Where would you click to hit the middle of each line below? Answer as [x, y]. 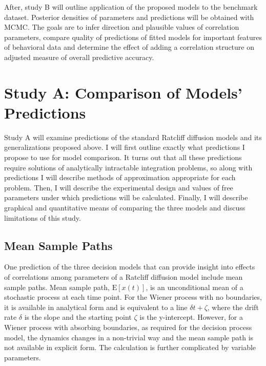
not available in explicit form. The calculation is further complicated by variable [130, 347]
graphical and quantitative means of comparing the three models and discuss [125, 208]
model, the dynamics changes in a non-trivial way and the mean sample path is [129, 337]
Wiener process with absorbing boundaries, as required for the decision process [128, 327]
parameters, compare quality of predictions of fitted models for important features [133, 37]
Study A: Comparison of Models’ [123, 92]
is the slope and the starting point [78, 317]
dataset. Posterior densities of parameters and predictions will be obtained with [129, 17]
